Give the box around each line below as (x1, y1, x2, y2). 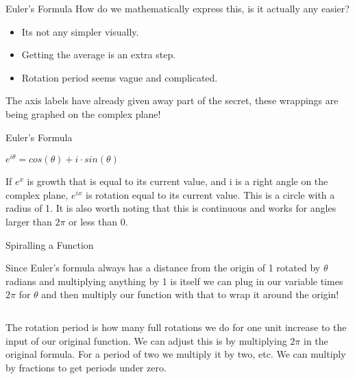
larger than (5, 215, 52, 229)
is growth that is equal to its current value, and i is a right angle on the (27, 174, 328, 188)
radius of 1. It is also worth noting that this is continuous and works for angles (5, 201, 336, 215)
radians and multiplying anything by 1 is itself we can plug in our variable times (5, 273, 343, 288)
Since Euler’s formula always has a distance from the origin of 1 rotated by (5, 260, 321, 275)
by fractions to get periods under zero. (5, 360, 167, 374)
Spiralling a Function (5, 237, 94, 252)
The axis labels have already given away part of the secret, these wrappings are (5, 93, 339, 108)
